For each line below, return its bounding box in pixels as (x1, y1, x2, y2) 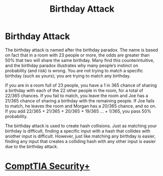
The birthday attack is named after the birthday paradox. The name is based (5, 47, 159, 53)
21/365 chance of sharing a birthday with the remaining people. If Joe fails (5, 98, 155, 103)
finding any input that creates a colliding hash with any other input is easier (5, 138, 156, 144)
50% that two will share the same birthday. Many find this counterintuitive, (5, 57, 155, 63)
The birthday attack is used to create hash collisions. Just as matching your (5, 123, 157, 129)
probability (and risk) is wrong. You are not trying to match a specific (5, 67, 143, 74)
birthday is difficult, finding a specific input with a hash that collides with (5, 128, 150, 134)
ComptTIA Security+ (5, 161, 90, 172)
